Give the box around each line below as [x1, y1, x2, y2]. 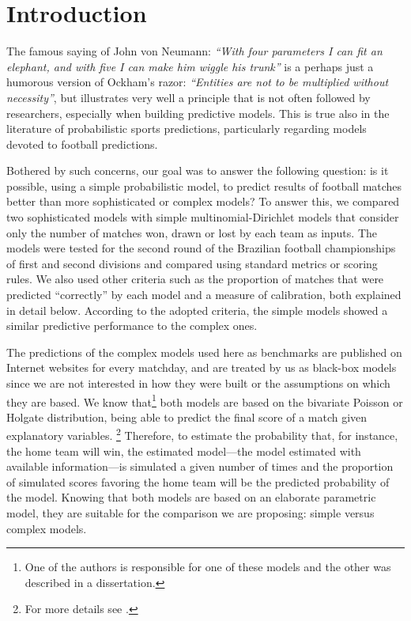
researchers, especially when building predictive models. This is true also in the [6, 104, 390, 121]
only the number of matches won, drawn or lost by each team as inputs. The [6, 224, 377, 240]
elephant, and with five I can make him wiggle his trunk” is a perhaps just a [6, 58, 374, 74]
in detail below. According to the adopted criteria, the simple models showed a [6, 301, 388, 318]
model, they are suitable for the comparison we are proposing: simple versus [6, 505, 375, 521]
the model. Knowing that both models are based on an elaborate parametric [6, 489, 376, 506]
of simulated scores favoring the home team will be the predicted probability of [6, 473, 390, 490]
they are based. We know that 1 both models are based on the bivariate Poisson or [6, 391, 403, 410]
